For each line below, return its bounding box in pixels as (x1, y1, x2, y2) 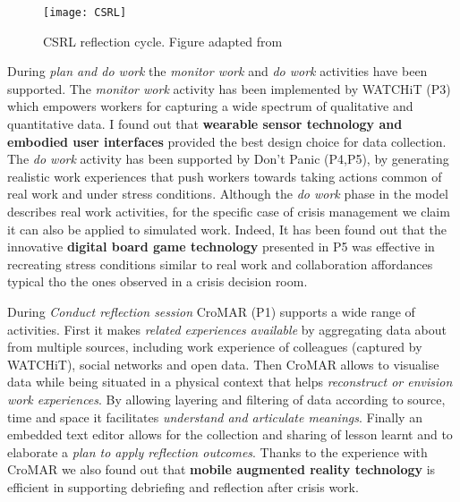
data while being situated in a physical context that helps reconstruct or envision (7, 372, 453, 391)
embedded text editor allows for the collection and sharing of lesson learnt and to (7, 425, 453, 444)
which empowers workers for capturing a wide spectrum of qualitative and (7, 97, 413, 115)
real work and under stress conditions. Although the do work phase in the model (7, 184, 448, 203)
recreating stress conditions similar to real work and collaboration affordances (7, 254, 433, 273)
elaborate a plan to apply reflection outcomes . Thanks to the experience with (7, 442, 428, 461)
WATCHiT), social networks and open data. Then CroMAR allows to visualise (7, 354, 439, 373)
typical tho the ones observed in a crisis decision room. (7, 272, 308, 291)
